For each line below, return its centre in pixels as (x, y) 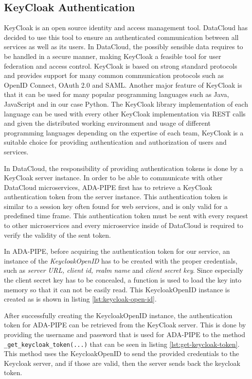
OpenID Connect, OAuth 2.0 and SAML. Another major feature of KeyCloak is (123, 85)
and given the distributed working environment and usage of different (108, 123)
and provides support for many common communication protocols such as (114, 75)
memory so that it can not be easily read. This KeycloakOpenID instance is (117, 289)
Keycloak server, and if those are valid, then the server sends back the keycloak (122, 363)
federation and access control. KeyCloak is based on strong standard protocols (121, 66)
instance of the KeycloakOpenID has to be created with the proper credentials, (121, 260)
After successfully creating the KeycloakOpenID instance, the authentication (118, 315)
